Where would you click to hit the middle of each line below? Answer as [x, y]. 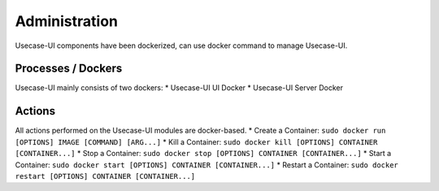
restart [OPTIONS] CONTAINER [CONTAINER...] [105, 176]
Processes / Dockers [69, 69]
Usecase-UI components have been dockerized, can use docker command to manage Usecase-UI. [181, 46]
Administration [66, 21]
